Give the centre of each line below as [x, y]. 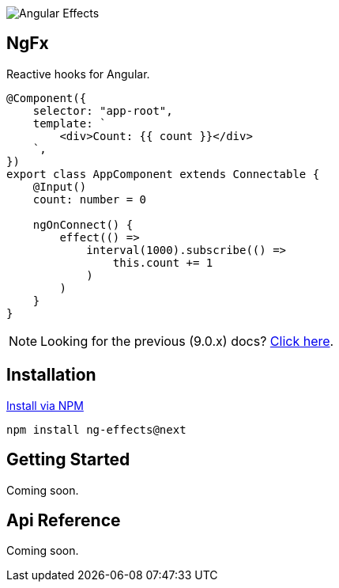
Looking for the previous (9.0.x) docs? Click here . [187, 341]
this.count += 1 [163, 262]
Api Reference [64, 520]
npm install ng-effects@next [96, 429]
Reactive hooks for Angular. [78, 74]
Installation [51, 375]
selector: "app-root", [103, 110]
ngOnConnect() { [83, 224]
